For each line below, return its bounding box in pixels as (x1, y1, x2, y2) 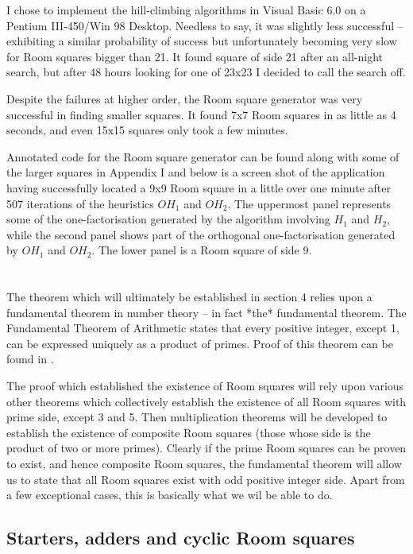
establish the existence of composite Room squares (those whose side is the (6, 424, 371, 440)
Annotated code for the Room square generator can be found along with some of (6, 148, 399, 165)
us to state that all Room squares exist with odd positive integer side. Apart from (6, 471, 405, 487)
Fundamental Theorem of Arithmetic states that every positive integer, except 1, (6, 320, 399, 336)
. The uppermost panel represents (227, 195, 392, 211)
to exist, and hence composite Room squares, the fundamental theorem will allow (6, 455, 402, 472)
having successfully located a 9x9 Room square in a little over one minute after (6, 179, 391, 196)
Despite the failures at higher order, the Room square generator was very (6, 90, 363, 107)
